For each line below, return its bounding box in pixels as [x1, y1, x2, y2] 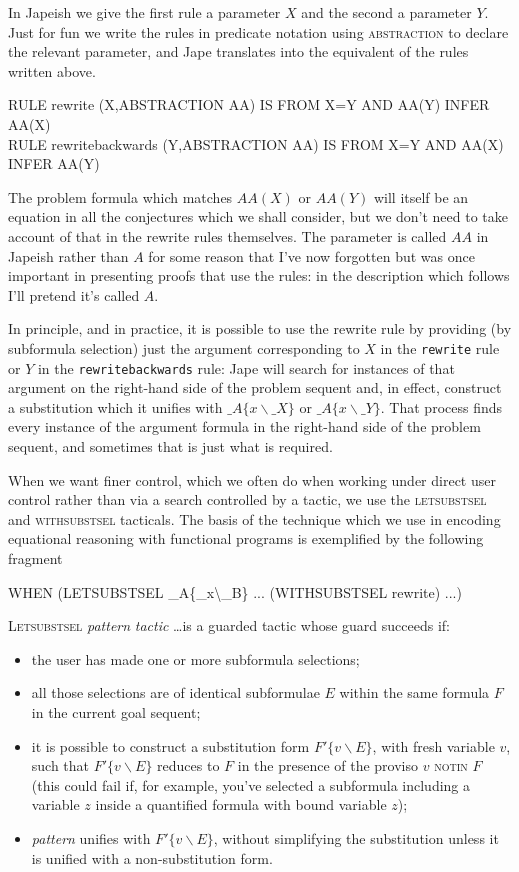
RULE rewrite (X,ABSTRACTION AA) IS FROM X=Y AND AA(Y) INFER [8, 94, 490, 115]
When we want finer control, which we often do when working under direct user [8, 469, 496, 490]
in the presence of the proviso [237, 755, 419, 776]
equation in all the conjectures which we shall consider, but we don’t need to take [8, 206, 509, 227]
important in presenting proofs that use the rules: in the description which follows [8, 265, 510, 286]
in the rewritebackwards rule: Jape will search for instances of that [37, 357, 455, 378]
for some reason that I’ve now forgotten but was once [148, 245, 475, 266]
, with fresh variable [372, 735, 495, 756]
